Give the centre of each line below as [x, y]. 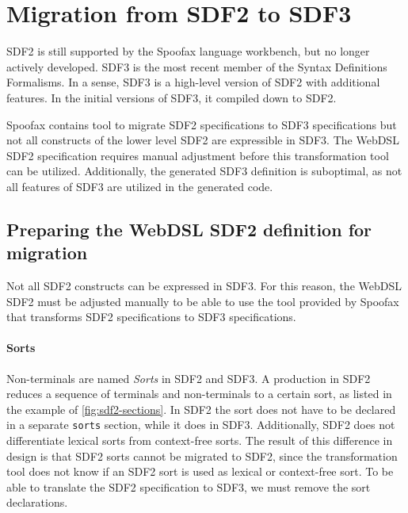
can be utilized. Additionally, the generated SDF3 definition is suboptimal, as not [204, 171]
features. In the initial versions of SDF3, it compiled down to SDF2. [172, 97]
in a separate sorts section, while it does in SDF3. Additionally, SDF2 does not [201, 425]
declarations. [37, 502]
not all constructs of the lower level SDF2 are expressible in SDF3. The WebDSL [203, 140]
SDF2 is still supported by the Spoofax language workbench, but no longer [188, 51]
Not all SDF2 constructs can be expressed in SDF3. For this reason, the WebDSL [204, 286]
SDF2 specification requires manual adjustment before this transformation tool [198, 155]
